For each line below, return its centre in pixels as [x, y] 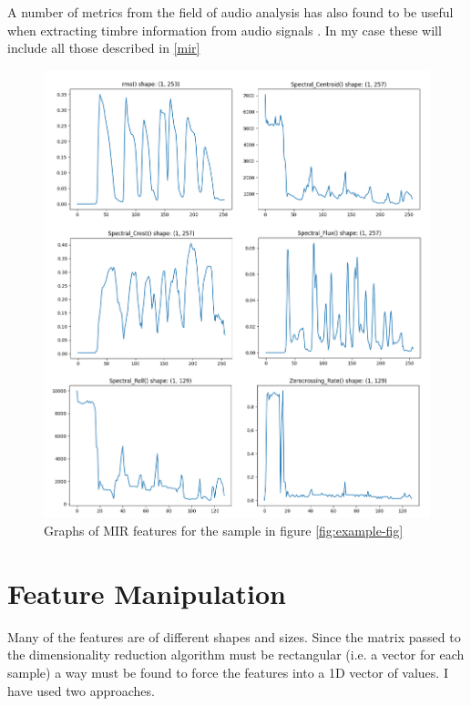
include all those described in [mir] [104, 48]
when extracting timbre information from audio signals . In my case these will [225, 30]
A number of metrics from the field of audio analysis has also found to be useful [230, 12]
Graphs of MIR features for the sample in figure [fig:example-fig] [224, 531]
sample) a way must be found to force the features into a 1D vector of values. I [228, 672]
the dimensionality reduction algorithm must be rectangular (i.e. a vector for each [236, 655]
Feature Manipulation [147, 593]
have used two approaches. [81, 690]
